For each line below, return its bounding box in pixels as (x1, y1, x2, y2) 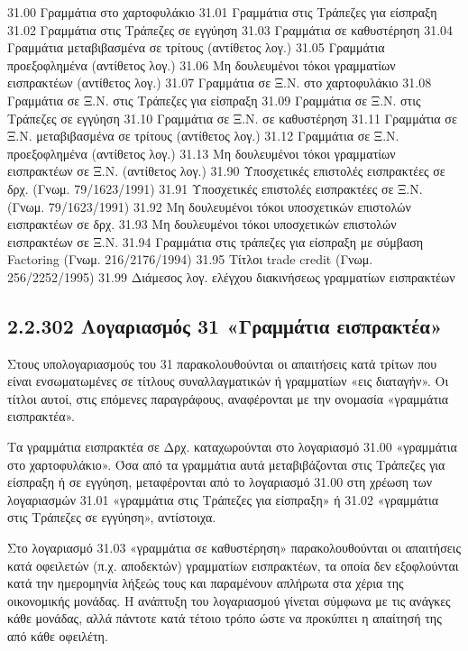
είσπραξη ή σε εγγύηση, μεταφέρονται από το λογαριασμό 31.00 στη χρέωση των (7, 472, 432, 491)
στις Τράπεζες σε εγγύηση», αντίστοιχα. (7, 508, 216, 527)
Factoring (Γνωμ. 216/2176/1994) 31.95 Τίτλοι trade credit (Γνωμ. (7, 250, 373, 269)
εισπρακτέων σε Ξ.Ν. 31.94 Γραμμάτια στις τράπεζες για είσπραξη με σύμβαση (7, 232, 424, 251)
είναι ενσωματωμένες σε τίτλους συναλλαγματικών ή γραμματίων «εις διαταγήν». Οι (7, 371, 449, 390)
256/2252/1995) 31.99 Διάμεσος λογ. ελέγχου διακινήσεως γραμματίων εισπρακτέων (7, 267, 455, 286)
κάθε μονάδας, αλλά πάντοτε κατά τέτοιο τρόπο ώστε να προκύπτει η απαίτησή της (7, 609, 442, 628)
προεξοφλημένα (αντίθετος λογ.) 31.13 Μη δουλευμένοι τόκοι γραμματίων (7, 143, 396, 162)
